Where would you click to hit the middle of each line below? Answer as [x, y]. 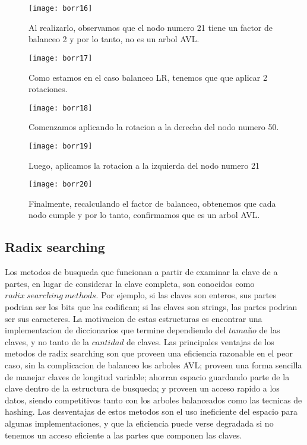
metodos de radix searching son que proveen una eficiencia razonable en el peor [149, 353]
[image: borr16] [61, 8]
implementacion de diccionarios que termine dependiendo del [115, 330]
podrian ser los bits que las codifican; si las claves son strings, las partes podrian [151, 307]
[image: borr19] [61, 146]
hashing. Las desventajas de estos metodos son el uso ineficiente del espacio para [151, 411]
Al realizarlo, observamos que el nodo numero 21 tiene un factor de [151, 27]
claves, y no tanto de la [47, 341]
